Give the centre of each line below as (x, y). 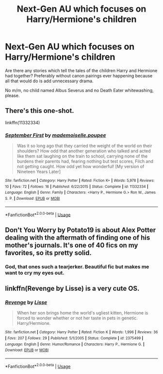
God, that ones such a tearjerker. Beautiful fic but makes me (77, 266)
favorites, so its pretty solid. (49, 252)
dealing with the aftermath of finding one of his (78, 237)
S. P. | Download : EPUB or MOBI (33, 199)
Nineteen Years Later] (39, 172)
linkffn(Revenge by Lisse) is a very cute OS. (72, 289)
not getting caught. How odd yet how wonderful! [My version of (81, 167)
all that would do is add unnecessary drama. (49, 81)
